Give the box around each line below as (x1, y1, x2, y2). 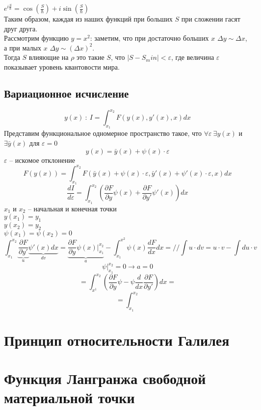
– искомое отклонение (9, 154, 75, 165)
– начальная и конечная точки (27, 203, 117, 213)
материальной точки (4, 387, 135, 408)
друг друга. (4, 23, 38, 33)
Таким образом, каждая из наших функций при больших (4, 14, 173, 24)
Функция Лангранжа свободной (4, 368, 206, 388)
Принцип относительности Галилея (4, 330, 230, 350)
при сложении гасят (181, 14, 240, 24)
